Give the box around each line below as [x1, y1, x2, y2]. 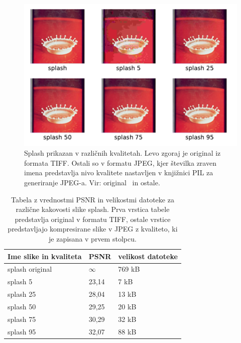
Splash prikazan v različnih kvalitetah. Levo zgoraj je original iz [24, 148, 221, 158]
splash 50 [8, 301, 36, 311]
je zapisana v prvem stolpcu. [49, 234, 137, 244]
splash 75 [8, 313, 36, 324]
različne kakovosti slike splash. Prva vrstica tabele [16, 204, 170, 214]
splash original [8, 264, 52, 274]
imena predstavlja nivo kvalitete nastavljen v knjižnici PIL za [24, 167, 213, 178]
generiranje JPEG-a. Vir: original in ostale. [24, 177, 160, 188]
